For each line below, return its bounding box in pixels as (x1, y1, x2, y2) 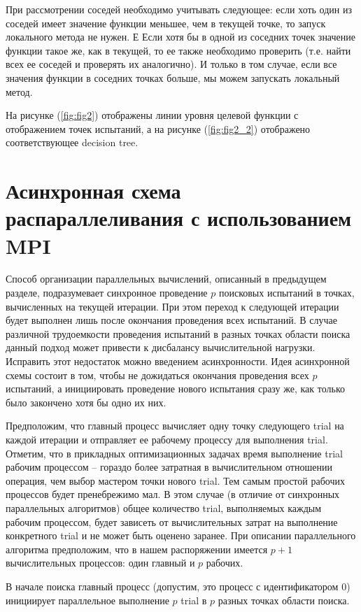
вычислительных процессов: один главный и (6, 555, 195, 570)
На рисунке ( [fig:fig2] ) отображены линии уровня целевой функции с (6, 108, 299, 122)
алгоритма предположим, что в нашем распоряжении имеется (6, 541, 268, 556)
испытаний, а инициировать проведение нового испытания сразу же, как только (6, 381, 345, 396)
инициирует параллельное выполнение (6, 592, 169, 607)
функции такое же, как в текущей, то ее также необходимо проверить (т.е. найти (6, 43, 351, 57)
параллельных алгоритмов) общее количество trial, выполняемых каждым (6, 500, 322, 515)
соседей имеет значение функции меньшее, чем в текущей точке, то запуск (6, 15, 326, 30)
